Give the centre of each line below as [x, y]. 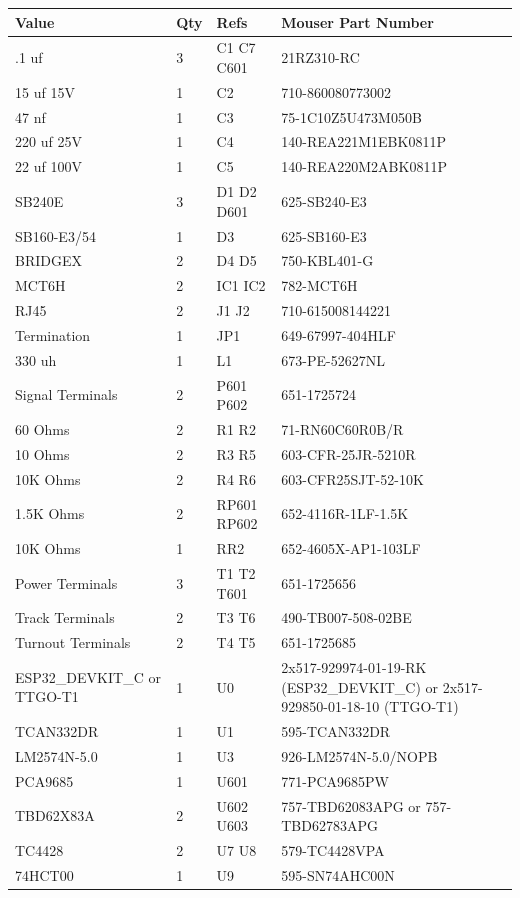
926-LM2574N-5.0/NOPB [359, 755]
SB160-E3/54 [55, 235]
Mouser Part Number [357, 21]
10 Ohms [42, 453]
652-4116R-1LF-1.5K [345, 513]
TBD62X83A [55, 815]
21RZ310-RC [320, 57]
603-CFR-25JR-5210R [348, 453]
